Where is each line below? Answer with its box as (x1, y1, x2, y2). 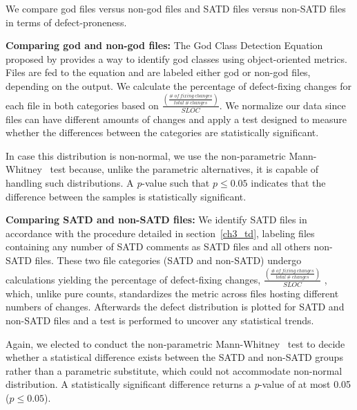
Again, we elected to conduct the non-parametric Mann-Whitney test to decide (6, 336, 345, 351)
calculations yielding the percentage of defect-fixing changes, (6, 272, 261, 286)
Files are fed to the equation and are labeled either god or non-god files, (6, 65, 311, 80)
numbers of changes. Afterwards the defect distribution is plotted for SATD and (6, 299, 345, 314)
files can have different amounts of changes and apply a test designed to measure (6, 111, 347, 126)
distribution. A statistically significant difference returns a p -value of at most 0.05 (6, 377, 351, 391)
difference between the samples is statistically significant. (6, 189, 247, 203)
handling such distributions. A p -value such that (6, 176, 210, 190)
